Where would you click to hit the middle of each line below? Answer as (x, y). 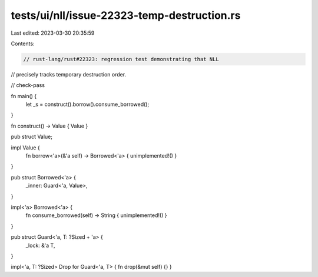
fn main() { (24, 96)
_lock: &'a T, (40, 245)
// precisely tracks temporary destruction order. (69, 74)
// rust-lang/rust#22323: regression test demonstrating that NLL (121, 59)
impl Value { (26, 148)
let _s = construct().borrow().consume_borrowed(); (87, 104)
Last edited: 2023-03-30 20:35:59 (53, 33)
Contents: (23, 44)
